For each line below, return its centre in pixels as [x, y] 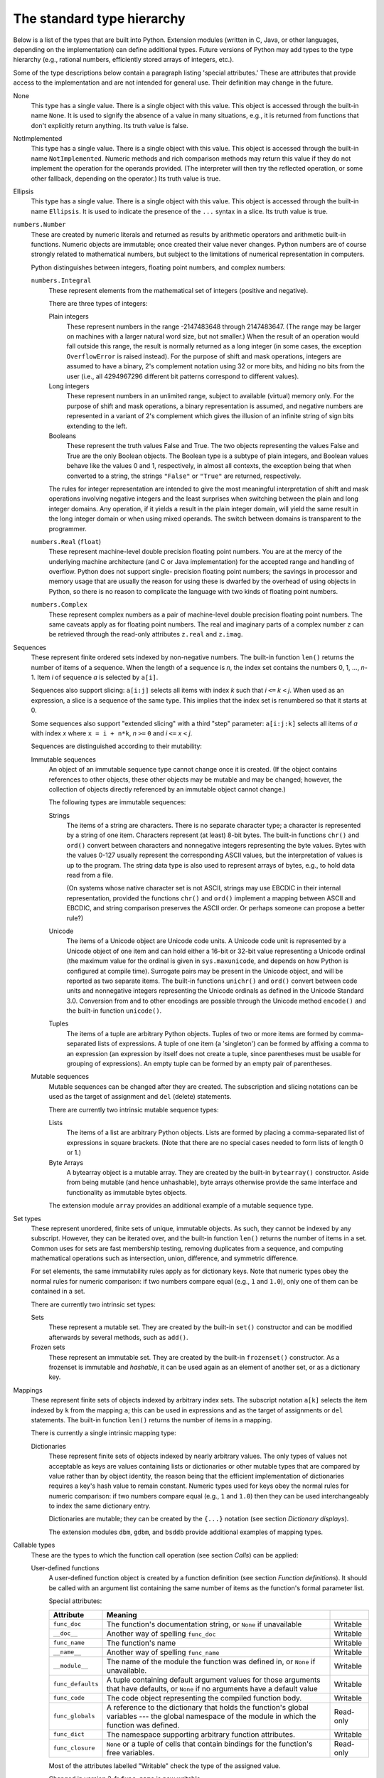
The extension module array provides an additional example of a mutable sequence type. [181, 1205]
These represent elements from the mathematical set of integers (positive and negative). [178, 290]
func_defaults [76, 1684]
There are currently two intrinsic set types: [93, 1304]
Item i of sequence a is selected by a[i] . [97, 677]
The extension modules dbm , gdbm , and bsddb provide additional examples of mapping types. [186, 1532]
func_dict [69, 1734]
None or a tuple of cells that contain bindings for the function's [209, 1744]
